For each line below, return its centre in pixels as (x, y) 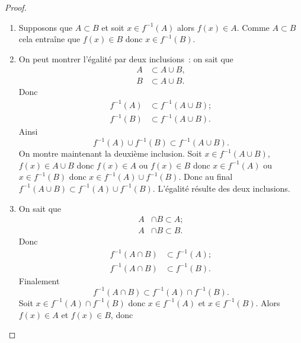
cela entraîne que (49, 39)
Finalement (39, 280)
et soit (113, 27)
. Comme (253, 27)
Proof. (16, 7)
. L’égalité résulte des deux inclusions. (221, 188)
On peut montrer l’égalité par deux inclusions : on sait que (126, 58)
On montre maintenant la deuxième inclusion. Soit (110, 153)
